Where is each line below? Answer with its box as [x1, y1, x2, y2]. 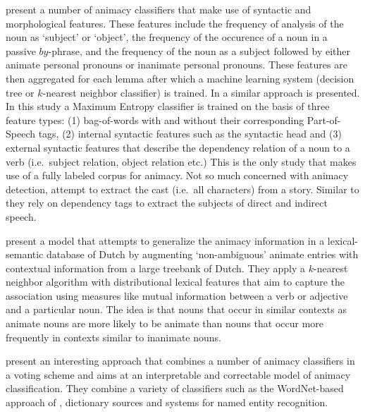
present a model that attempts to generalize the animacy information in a [6, 233, 325, 248]
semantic [6, 247, 44, 262]
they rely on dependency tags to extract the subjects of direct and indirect [6, 195, 328, 210]
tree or [6, 85, 35, 99]
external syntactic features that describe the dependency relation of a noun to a [6, 140, 350, 154]
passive [6, 43, 36, 58]
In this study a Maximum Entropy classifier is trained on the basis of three [6, 99, 330, 114]
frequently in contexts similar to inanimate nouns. [6, 329, 221, 344]
